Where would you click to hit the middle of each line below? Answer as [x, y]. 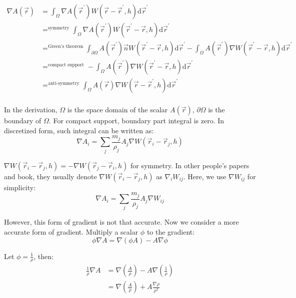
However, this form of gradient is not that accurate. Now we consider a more [121, 222]
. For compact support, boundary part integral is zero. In [136, 121]
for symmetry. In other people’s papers [190, 165]
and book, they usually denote [50, 176]
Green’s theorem [65, 46]
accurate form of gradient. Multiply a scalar [71, 232]
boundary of [23, 121]
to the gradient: [171, 232]
